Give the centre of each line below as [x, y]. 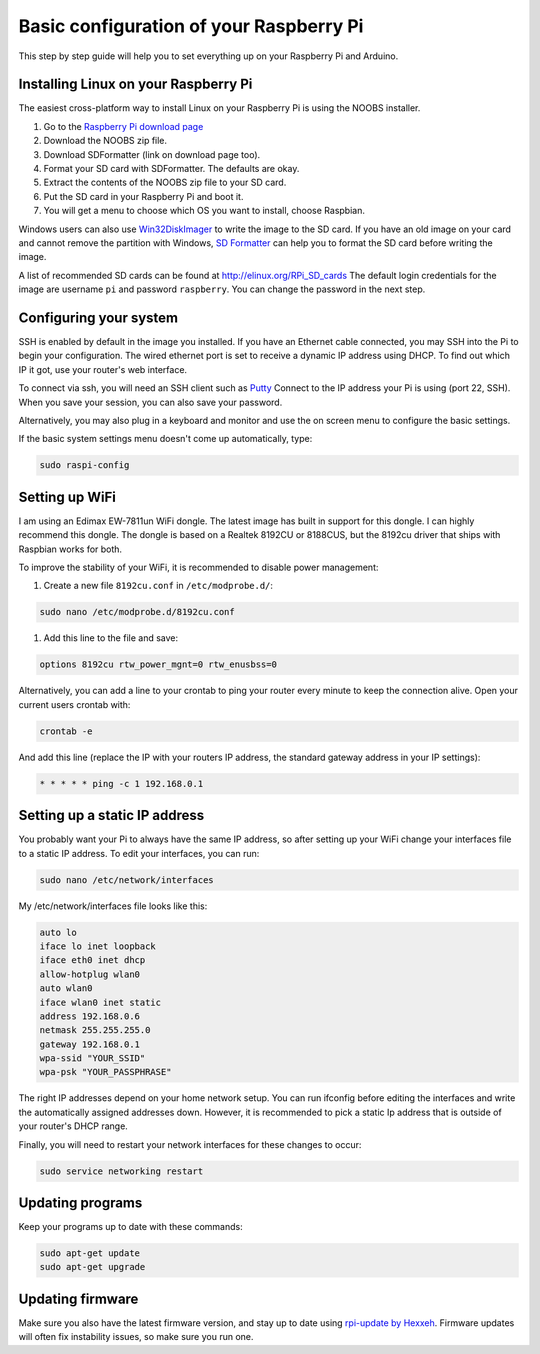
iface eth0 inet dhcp [92, 960]
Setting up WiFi [67, 496]
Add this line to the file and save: [111, 638]
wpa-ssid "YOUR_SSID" [92, 1058]
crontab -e [66, 731]
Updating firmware [78, 1298]
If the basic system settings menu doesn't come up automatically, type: [165, 439]
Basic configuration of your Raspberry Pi [191, 26]
